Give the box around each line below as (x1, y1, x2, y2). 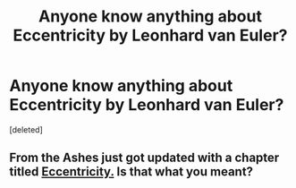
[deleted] (9, 124, 43, 135)
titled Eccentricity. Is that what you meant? (9, 164, 253, 180)
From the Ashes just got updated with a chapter (9, 150, 280, 166)
